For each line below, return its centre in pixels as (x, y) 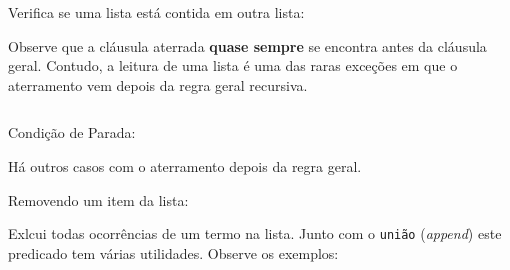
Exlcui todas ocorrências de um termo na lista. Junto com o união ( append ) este (255, 233)
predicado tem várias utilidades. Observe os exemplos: (173, 252)
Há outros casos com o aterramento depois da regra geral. (185, 165)
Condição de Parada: (72, 132)
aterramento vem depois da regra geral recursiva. (158, 84)
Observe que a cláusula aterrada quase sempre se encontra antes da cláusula (247, 45)
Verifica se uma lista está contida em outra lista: (156, 12)
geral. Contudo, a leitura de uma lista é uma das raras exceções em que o (233, 65)
